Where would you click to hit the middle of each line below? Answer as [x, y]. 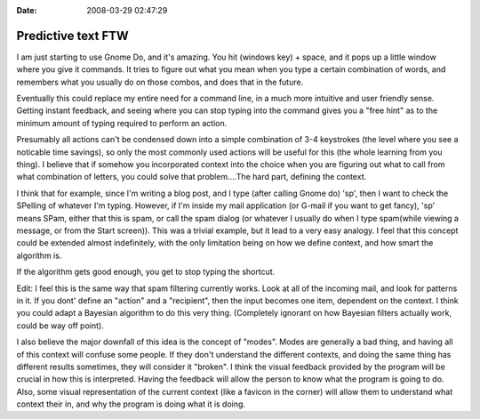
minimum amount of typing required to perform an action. [122, 123]
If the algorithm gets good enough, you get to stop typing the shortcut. [146, 272]
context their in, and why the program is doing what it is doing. [131, 404]
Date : [27, 10]
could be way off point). [60, 326]
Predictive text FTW [72, 36]
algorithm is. [39, 255]
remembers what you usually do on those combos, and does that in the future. [160, 82]
